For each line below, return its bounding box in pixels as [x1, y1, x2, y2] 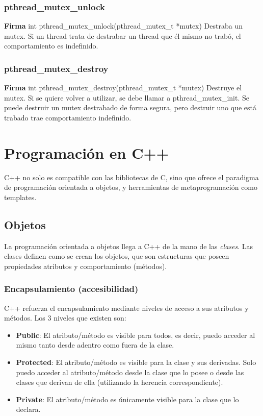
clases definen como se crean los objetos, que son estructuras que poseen [4, 251, 229, 261]
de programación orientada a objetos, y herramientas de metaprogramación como [4, 182, 258, 192]
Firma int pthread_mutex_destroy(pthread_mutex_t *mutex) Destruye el [4, 82, 242, 93]
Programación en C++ [4, 142, 169, 163]
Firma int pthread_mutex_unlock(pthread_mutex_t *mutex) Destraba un [4, 20, 243, 31]
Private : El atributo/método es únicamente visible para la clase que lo [16, 394, 239, 404]
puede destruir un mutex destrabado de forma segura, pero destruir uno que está [4, 102, 256, 113]
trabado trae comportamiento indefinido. [4, 112, 131, 123]
